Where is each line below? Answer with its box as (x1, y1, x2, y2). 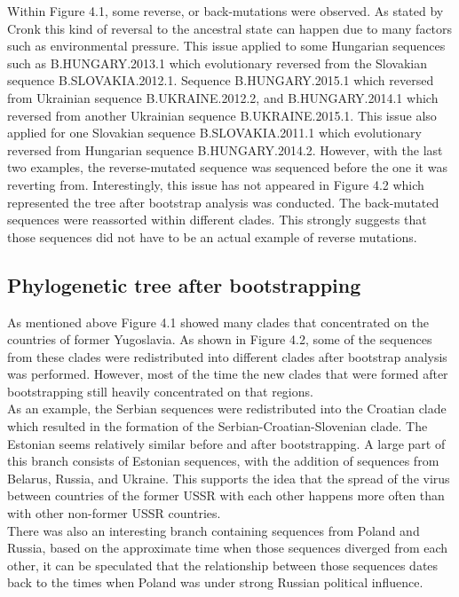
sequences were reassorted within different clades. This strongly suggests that (7, 210, 427, 229)
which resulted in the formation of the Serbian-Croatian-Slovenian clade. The (7, 417, 428, 436)
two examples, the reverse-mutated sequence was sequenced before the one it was (7, 158, 447, 177)
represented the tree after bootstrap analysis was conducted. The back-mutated (7, 192, 439, 211)
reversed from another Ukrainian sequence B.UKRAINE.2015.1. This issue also (7, 106, 437, 124)
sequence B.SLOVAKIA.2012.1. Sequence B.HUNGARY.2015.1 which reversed (7, 71, 434, 90)
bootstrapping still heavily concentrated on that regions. (7, 381, 313, 400)
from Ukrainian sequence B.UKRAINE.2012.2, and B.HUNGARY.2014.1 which (7, 88, 439, 106)
